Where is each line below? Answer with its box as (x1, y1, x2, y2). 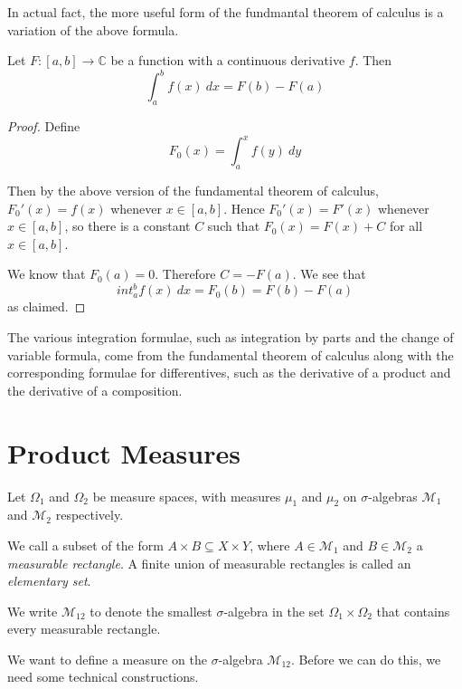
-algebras (368, 486, 418, 505)
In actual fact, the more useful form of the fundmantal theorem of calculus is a (7, 3, 444, 21)
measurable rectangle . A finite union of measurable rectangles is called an (7, 553, 411, 572)
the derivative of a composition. (7, 380, 183, 399)
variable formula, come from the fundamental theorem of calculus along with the (7, 345, 454, 364)
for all (389, 216, 423, 235)
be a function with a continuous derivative (110, 51, 345, 70)
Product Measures (7, 434, 240, 471)
